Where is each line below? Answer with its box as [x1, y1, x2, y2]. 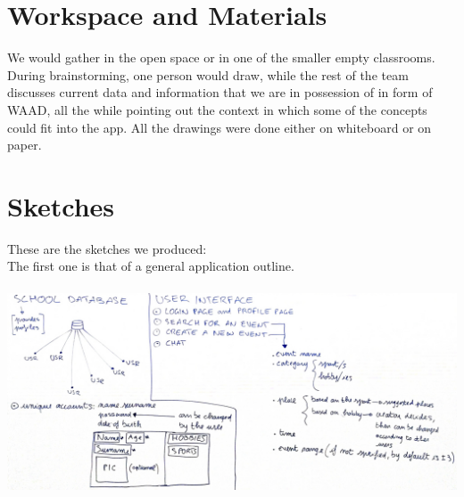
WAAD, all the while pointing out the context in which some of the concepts [7, 100, 427, 118]
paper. [7, 135, 42, 154]
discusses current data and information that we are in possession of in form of [7, 83, 433, 102]
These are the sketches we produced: [7, 239, 207, 257]
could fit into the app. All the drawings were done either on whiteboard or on [7, 118, 432, 136]
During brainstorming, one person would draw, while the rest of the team [7, 65, 409, 84]
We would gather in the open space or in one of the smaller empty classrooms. [7, 48, 435, 67]
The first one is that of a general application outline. [7, 257, 294, 275]
